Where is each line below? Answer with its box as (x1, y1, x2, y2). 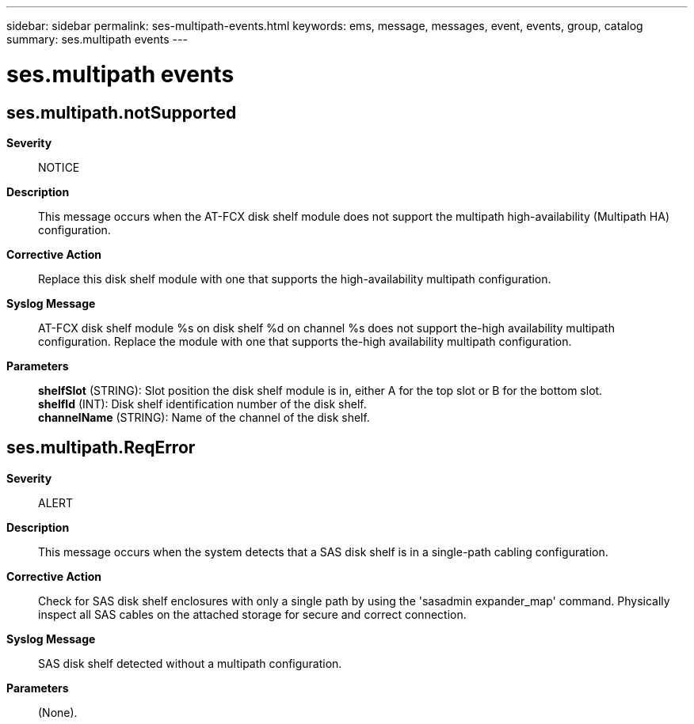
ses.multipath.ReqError (6, 438, 196, 458)
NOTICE (38, 160, 80, 174)
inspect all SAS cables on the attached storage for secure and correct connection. (38, 607, 467, 621)
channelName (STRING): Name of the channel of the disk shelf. (38, 410, 370, 424)
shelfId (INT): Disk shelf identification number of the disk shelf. (38, 396, 367, 411)
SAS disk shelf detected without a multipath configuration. (38, 656, 342, 670)
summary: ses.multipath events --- (6, 32, 188, 46)
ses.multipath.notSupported (6, 102, 237, 123)
